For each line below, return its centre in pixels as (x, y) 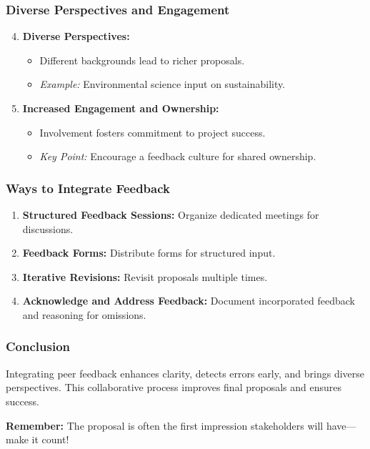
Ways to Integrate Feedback (88, 188)
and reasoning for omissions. (84, 314)
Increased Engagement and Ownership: (121, 108)
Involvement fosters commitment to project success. (152, 132)
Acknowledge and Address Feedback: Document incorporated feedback (189, 301)
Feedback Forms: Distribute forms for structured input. (149, 253)
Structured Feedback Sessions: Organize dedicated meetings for (171, 214)
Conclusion (38, 346)
